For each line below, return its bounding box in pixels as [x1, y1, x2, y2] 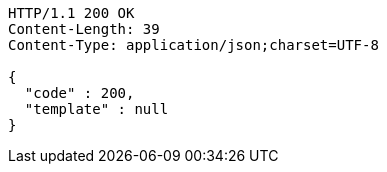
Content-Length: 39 [8, 21, 160, 37]
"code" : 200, [24, 85, 135, 101]
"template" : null [24, 101, 169, 117]
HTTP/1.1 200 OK [8, 5, 135, 21]
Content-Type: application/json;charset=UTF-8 [8, 37, 379, 53]
